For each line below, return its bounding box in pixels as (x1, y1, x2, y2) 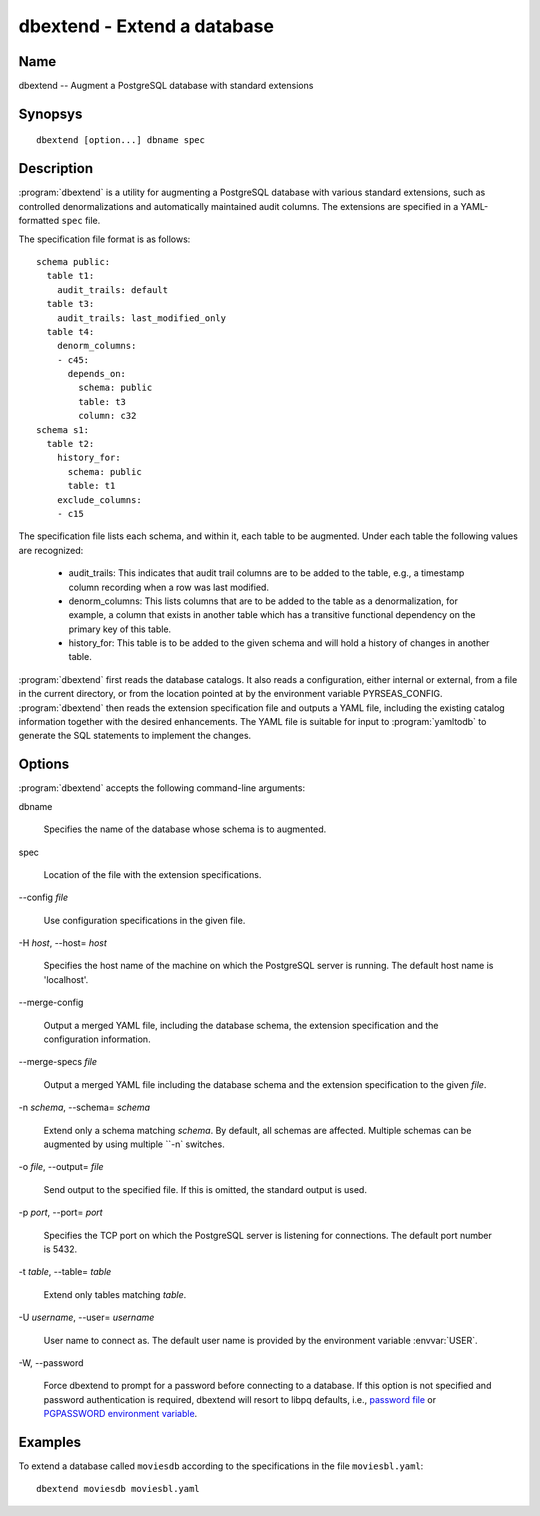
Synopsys (18, 105, 83, 122)
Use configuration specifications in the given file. (43, 914, 246, 926)
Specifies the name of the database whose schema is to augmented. (43, 823, 327, 835)
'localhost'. (43, 973, 89, 985)
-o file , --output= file (18, 1161, 104, 1173)
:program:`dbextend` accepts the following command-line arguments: (18, 782, 305, 794)
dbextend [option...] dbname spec (36, 135, 205, 146)
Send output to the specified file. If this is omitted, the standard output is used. (43, 1183, 367, 1195)
